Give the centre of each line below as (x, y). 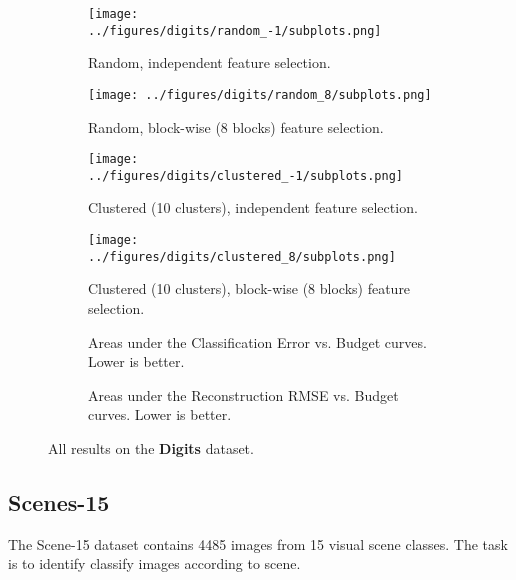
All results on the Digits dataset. (151, 447)
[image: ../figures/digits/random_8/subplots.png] (260, 94)
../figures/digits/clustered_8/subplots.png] (242, 256)
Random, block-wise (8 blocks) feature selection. (236, 126)
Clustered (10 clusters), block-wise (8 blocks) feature (249, 288)
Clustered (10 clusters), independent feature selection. (253, 207)
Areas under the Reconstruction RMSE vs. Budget (243, 394)
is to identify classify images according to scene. (154, 563)
